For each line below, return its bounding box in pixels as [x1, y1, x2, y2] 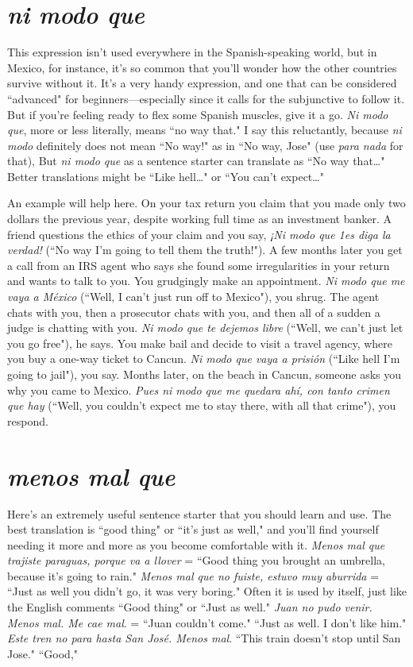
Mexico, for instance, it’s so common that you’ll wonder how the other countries [7, 59, 397, 75]
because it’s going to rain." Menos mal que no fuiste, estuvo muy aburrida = [7, 567, 380, 584]
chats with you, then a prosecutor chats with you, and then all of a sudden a [7, 303, 380, 320]
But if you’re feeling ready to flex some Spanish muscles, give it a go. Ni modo [7, 106, 388, 122]
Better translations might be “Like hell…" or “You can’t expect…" [7, 168, 324, 184]
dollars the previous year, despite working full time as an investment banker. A [7, 210, 392, 227]
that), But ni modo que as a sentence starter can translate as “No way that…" [7, 152, 385, 169]
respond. [7, 412, 48, 429]
